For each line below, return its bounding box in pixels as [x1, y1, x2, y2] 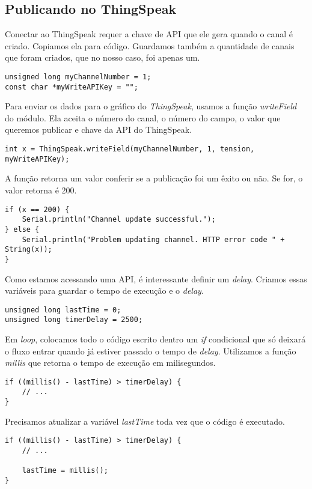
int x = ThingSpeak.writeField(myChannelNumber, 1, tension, [5, 145, 255, 154]
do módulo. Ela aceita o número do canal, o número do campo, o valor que [5, 111, 281, 124]
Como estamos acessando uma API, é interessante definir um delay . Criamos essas [5, 272, 307, 285]
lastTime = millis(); [22, 466, 108, 475]
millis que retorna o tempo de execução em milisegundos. [5, 356, 216, 369]
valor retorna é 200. [5, 183, 77, 196]
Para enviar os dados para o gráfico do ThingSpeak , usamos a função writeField [5, 100, 297, 112]
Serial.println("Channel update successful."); [22, 215, 216, 224]
